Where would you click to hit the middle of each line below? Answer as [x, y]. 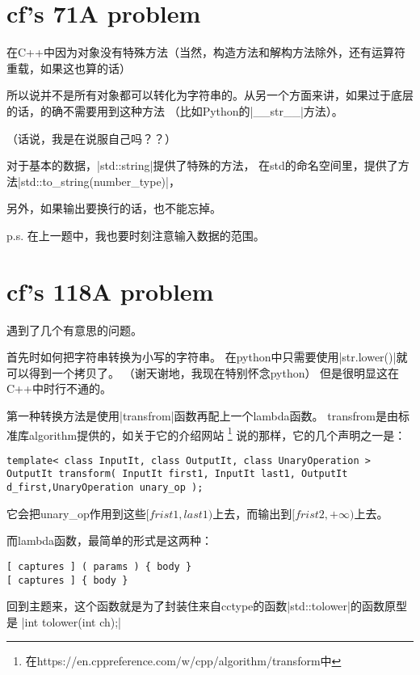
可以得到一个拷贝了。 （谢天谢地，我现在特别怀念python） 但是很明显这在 [203, 372]
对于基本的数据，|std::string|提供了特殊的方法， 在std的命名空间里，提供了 [202, 165]
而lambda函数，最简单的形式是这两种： [110, 540]
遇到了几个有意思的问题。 [74, 329]
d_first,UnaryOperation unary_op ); [105, 488]
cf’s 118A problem [110, 291]
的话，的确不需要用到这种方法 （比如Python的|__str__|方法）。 [175, 110]
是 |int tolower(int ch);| [64, 621]
